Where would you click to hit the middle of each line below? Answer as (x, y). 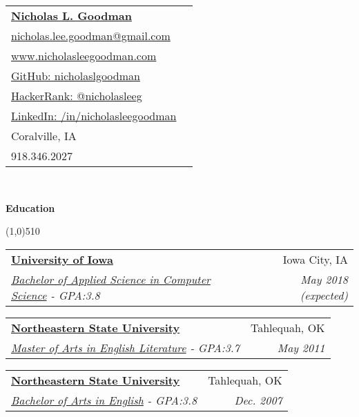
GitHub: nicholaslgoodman (76, 76)
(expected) (324, 295)
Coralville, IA (44, 136)
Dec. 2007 (258, 400)
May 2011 (301, 347)
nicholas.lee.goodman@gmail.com (91, 36)
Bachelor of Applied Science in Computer (111, 279)
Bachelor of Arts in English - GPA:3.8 (104, 400)
